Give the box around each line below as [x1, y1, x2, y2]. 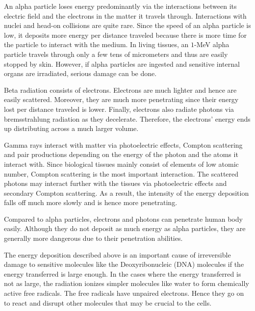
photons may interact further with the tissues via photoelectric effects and [4, 178, 227, 188]
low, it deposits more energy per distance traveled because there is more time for [4, 29, 247, 40]
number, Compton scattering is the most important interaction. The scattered [4, 168, 239, 179]
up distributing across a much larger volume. [4, 123, 139, 133]
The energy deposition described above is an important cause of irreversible [4, 249, 231, 259]
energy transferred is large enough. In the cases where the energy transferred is [4, 268, 241, 279]
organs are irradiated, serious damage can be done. [4, 68, 157, 78]
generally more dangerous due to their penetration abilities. [4, 233, 183, 243]
